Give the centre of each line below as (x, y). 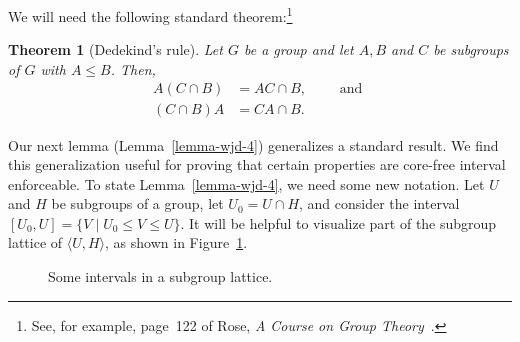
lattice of (35, 242)
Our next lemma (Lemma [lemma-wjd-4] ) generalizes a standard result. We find (253, 144)
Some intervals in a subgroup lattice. (160, 276)
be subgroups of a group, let (137, 203)
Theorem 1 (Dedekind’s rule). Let (115, 49)
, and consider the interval (379, 203)
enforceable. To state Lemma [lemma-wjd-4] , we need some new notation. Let (246, 183)
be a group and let (298, 49)
